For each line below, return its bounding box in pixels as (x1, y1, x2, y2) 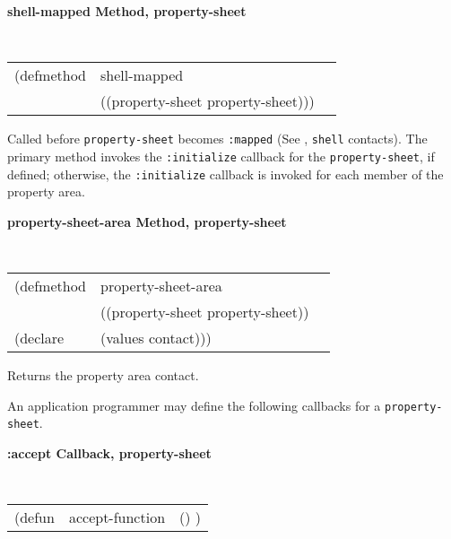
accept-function (68, 507, 166, 528)
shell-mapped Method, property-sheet (7, 2, 247, 20)
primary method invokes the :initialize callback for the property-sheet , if (7, 146, 435, 165)
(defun (14, 507, 55, 528)
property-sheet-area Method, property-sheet (7, 212, 287, 230)
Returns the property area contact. (7, 366, 199, 385)
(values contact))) (100, 327, 212, 349)
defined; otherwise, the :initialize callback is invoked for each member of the (7, 164, 444, 183)
